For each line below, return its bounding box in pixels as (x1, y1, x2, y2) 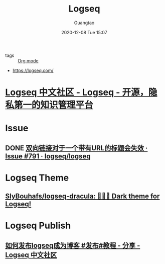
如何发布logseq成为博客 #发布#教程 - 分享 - (5, 241, 140, 249)
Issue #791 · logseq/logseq (5, 152, 91, 160)
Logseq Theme (5, 172, 69, 184)
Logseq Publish (5, 220, 71, 231)
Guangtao (74, 20, 95, 26)
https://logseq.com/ (12, 67, 54, 73)
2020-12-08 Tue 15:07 (61, 29, 108, 35)
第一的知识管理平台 (14, 99, 94, 111)
